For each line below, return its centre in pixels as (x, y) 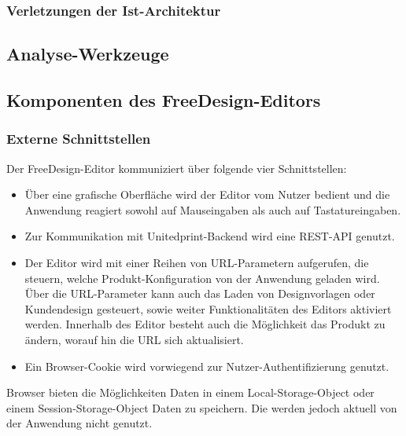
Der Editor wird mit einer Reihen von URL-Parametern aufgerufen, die (197, 262)
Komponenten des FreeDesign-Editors (164, 100)
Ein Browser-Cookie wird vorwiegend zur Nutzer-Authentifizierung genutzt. (207, 366)
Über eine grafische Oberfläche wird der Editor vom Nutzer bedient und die (207, 194)
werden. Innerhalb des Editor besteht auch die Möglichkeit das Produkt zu (205, 324)
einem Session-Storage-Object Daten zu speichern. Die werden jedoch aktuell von (202, 407)
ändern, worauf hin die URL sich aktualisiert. (134, 339)
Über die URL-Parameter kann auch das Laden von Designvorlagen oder (200, 293)
